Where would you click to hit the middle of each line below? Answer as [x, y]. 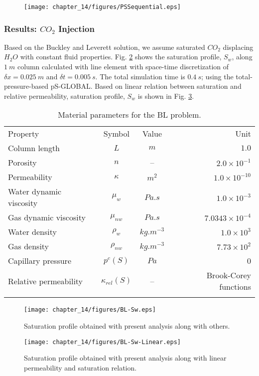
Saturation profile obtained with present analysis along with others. [127, 326]
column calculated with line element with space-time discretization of [123, 67]
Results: [20, 28]
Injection [76, 28]
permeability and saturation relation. [80, 367]
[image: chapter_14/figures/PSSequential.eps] [102, 7]
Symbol [116, 134]
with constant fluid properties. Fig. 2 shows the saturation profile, [121, 57]
